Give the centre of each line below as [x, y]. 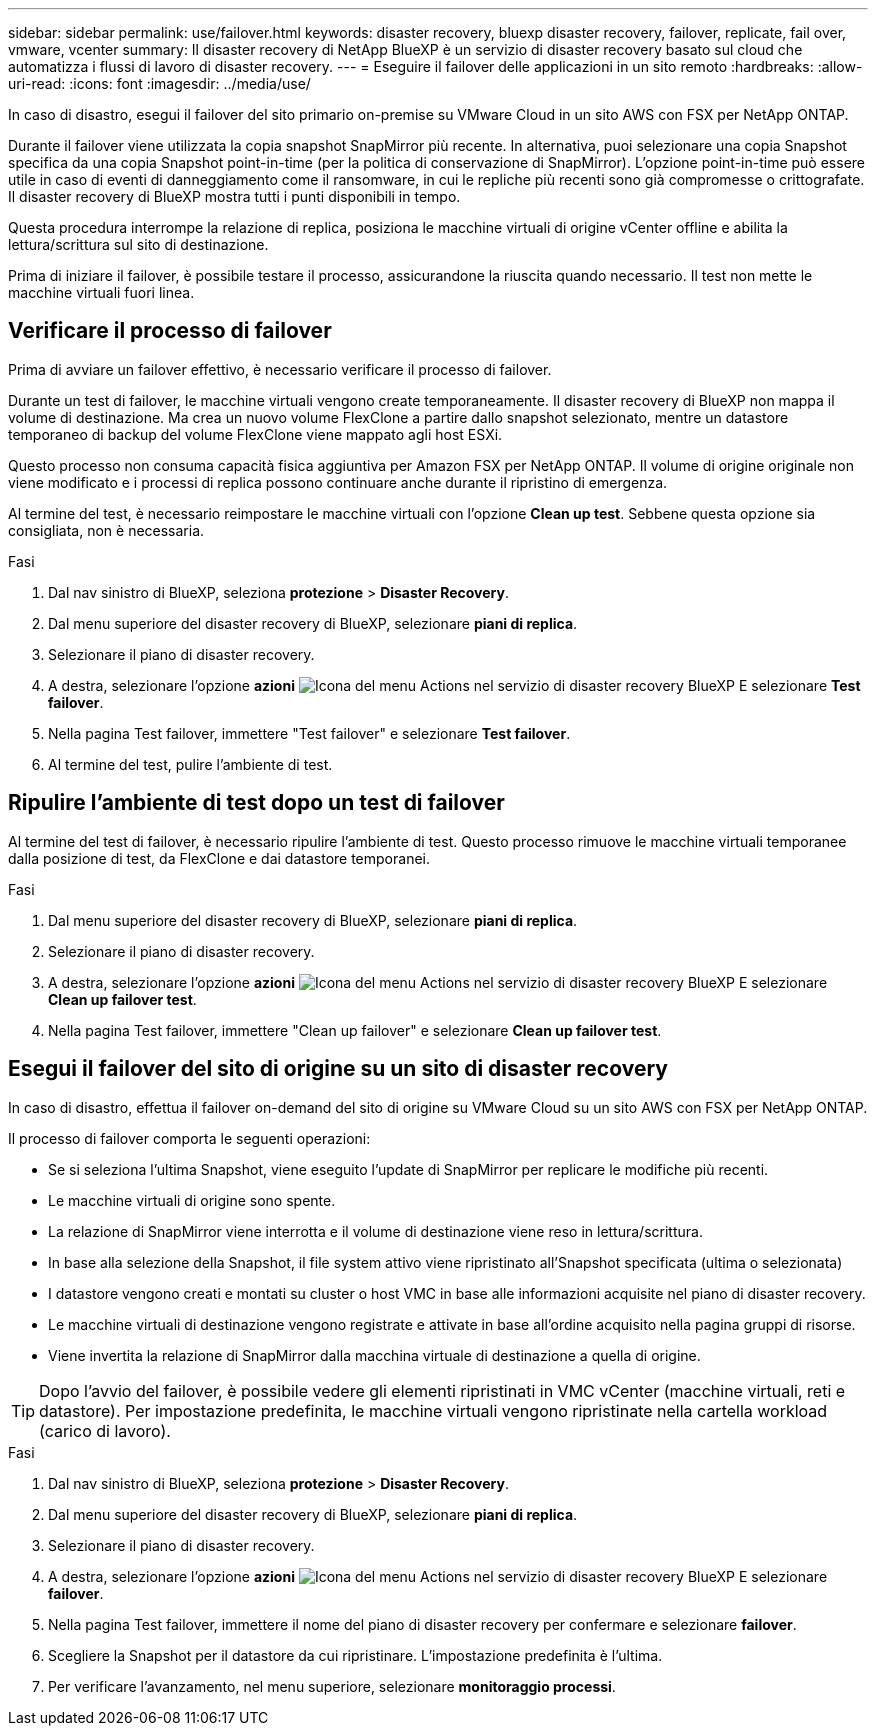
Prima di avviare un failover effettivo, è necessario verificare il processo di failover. [280, 369]
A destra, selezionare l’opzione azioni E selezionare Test [454, 685]
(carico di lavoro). [105, 1430]
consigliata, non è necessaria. [106, 530]
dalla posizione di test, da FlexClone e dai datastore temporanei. [219, 858]
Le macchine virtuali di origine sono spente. [192, 1200]
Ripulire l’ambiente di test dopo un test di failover [256, 803]
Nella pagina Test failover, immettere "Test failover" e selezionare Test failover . [309, 733]
